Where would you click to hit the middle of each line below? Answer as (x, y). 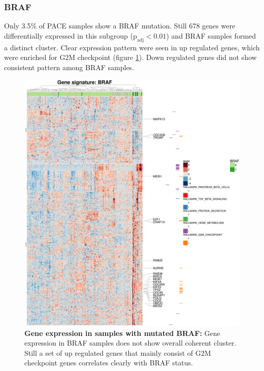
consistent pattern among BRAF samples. (69, 67)
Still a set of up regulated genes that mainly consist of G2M (118, 352)
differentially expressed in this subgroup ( (69, 35)
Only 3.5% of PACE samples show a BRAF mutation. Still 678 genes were (120, 26)
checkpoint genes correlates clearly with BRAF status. (109, 363)
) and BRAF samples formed (211, 35)
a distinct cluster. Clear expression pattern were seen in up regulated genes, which (132, 47)
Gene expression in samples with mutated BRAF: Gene (122, 333)
